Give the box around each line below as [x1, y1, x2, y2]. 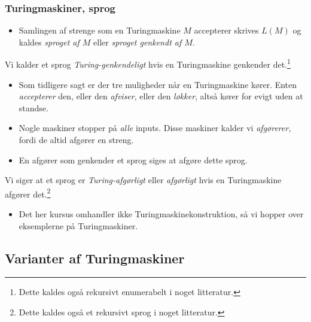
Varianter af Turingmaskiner [5, 248, 185, 267]
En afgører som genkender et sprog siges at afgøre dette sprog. [19, 153, 248, 166]
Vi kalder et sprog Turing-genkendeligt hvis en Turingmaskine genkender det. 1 [5, 56, 291, 71]
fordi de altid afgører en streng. [19, 133, 134, 146]
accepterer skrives [194, 24, 259, 37]
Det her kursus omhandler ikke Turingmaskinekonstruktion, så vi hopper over [19, 208, 304, 220]
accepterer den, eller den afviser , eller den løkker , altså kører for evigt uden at [19, 90, 303, 102]
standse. [19, 101, 48, 114]
